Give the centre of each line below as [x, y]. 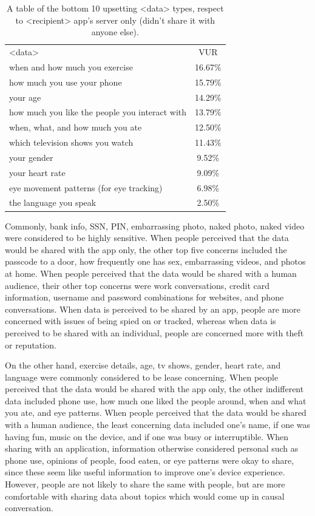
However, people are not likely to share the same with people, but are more [145, 484]
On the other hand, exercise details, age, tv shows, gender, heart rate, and [143, 365]
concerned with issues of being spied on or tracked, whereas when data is [141, 321]
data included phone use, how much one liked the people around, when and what [156, 400]
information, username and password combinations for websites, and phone [144, 297]
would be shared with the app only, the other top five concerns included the [146, 249]
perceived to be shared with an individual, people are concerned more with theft [154, 332]
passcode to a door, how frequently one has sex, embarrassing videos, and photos [155, 261]
